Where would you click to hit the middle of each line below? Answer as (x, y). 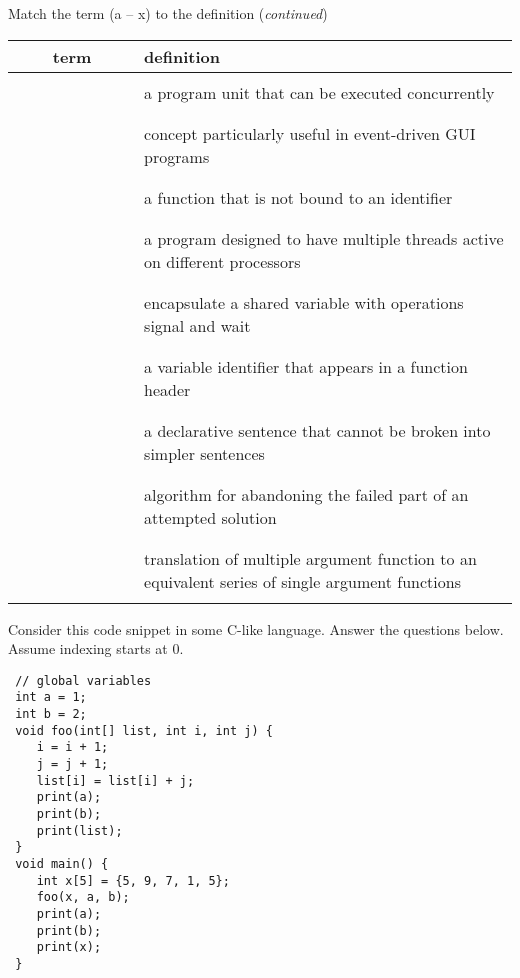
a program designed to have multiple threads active (324, 238)
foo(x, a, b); (83, 897)
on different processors (222, 261)
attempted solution (210, 517)
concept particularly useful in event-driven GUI (310, 133)
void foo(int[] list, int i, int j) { (144, 730)
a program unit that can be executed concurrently (319, 92)
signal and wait (197, 325)
